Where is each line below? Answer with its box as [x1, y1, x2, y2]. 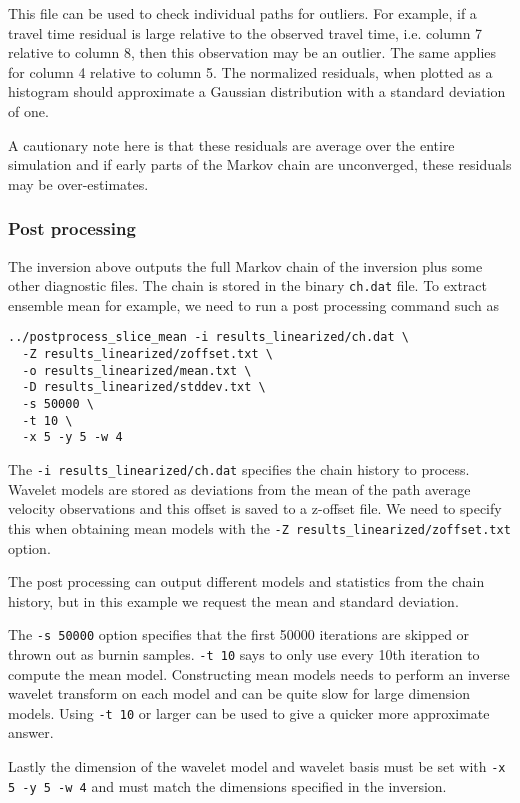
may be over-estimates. [8, 173, 149, 194]
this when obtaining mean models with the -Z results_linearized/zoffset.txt [8, 517, 511, 538]
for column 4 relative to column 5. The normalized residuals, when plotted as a [8, 61, 493, 82]
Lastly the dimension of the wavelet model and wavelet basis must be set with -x [8, 756, 506, 777]
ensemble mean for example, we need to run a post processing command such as [8, 294, 499, 315]
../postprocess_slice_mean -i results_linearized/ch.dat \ [8, 330, 409, 345]
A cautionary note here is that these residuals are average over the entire [8, 134, 455, 155]
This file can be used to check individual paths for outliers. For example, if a [8, 3, 477, 23]
